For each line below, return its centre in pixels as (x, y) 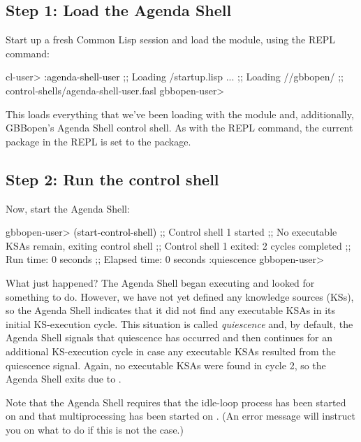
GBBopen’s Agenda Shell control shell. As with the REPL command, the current (179, 128)
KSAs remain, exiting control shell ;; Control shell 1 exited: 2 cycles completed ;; (178, 245)
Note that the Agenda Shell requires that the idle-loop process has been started (176, 402)
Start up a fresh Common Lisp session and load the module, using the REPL (171, 40)
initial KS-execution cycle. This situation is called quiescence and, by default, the (179, 323)
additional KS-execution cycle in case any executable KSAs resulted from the (171, 351)
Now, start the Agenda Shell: (68, 208)
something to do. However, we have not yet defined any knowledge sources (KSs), (180, 296)
